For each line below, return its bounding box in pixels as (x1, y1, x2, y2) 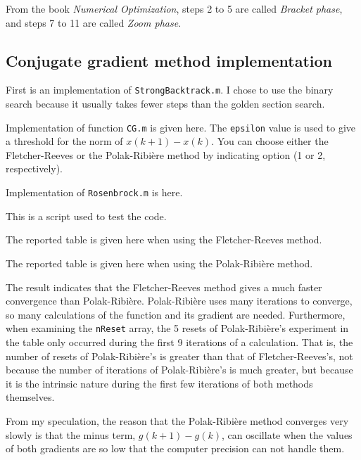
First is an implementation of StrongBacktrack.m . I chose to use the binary (6, 82, 334, 97)
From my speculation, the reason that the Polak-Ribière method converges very (6, 413, 349, 428)
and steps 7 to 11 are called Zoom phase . (6, 15, 182, 30)
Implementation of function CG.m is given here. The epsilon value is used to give (6, 120, 356, 134)
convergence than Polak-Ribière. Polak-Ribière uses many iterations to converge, (6, 293, 353, 308)
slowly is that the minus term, (6, 427, 136, 442)
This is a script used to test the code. (6, 208, 167, 223)
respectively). (6, 161, 63, 176)
